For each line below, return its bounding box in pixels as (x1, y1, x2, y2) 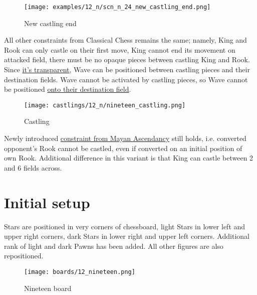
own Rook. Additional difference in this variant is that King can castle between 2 (4, 153, 253, 163)
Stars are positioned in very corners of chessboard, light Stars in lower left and (4, 221, 245, 231)
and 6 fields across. (4, 162, 62, 173)
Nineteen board (24, 282, 72, 293)
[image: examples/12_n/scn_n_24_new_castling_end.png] (24, 4, 211, 11)
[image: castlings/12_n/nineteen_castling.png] (24, 101, 186, 109)
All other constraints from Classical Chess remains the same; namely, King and (4, 35, 247, 45)
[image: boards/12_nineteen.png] (24, 268, 135, 275)
